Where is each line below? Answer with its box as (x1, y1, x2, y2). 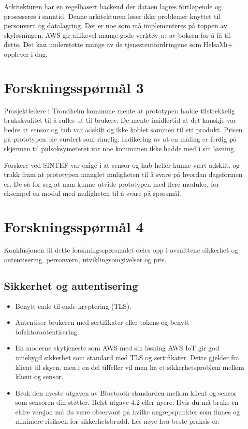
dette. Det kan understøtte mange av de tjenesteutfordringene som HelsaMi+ (4, 39, 233, 49)
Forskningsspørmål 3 (4, 77, 144, 97)
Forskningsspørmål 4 (4, 217, 144, 237)
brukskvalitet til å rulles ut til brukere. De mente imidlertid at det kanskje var (4, 115, 236, 125)
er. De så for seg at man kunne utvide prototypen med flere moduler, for (4, 178, 219, 189)
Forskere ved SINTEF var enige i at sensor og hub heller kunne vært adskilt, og (4, 159, 240, 170)
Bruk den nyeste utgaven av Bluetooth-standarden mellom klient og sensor (15, 387, 237, 397)
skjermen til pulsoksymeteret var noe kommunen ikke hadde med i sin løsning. (4, 143, 236, 154)
